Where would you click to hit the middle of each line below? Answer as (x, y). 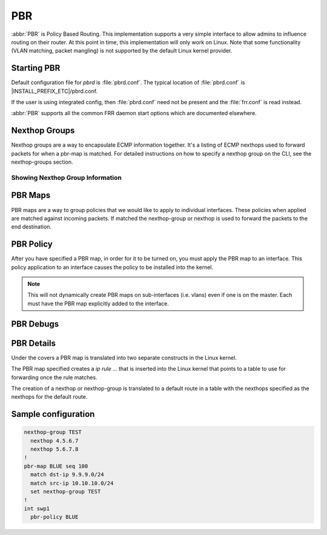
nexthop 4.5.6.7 (54, 440)
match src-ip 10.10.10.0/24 (72, 483)
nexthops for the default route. (49, 397)
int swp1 (37, 508)
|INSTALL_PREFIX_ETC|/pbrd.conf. (54, 91)
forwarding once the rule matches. (54, 377)
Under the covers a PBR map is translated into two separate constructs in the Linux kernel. (124, 357)
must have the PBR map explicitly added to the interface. (98, 304)
